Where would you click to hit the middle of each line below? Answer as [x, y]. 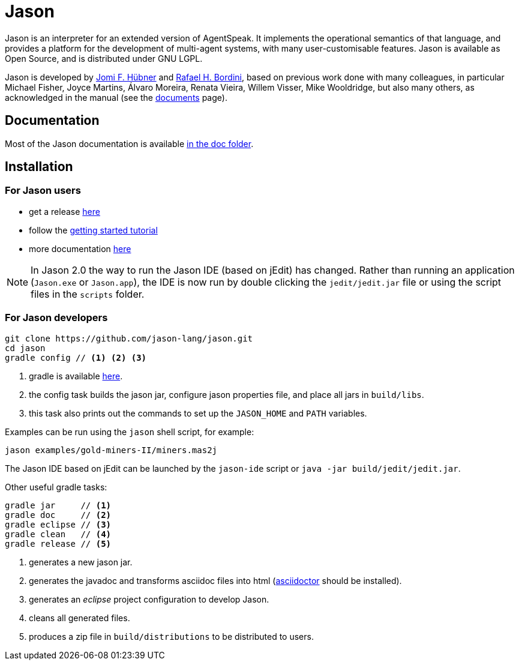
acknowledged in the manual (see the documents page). [116, 97]
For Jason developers [56, 318]
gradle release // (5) [58, 543]
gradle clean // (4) [58, 534]
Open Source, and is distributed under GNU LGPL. [104, 58]
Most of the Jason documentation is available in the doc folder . [129, 143]
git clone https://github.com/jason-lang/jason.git [129, 338]
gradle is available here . [76, 376]
